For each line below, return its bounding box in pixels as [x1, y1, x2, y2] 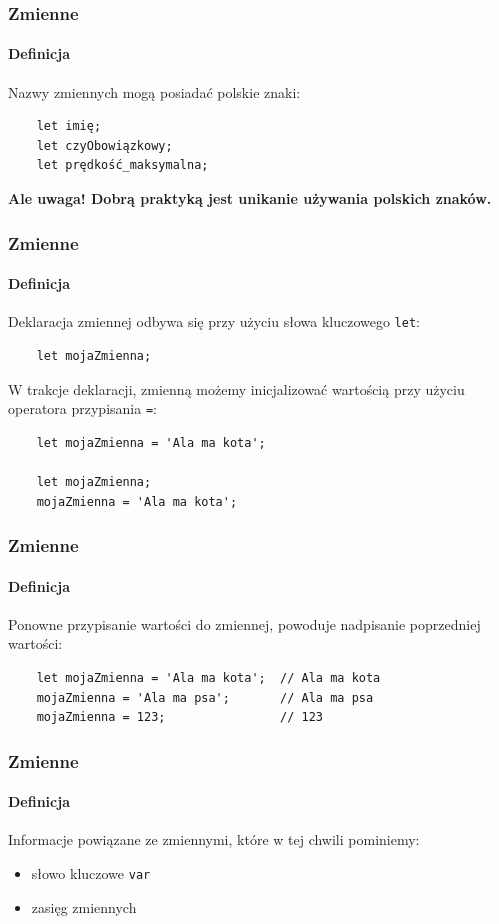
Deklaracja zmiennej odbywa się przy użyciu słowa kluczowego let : [8, 311, 420, 332]
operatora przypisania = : [8, 398, 157, 419]
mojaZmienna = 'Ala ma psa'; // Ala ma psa [36, 690, 374, 705]
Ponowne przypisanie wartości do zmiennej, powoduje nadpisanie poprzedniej [8, 613, 481, 634]
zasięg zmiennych [31, 896, 137, 917]
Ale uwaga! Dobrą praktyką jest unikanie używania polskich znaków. [8, 188, 492, 209]
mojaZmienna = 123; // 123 [36, 710, 323, 725]
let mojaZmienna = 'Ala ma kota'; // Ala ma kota [36, 670, 381, 685]
